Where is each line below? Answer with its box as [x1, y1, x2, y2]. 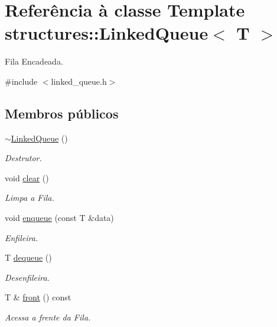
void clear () [5, 171, 49, 184]
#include [5, 75, 38, 87]
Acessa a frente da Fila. [5, 311, 91, 323]
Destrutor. [5, 152, 42, 164]
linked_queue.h [51, 75, 107, 87]
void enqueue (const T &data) [5, 211, 114, 224]
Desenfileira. [5, 271, 50, 283]
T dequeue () [5, 251, 52, 264]
